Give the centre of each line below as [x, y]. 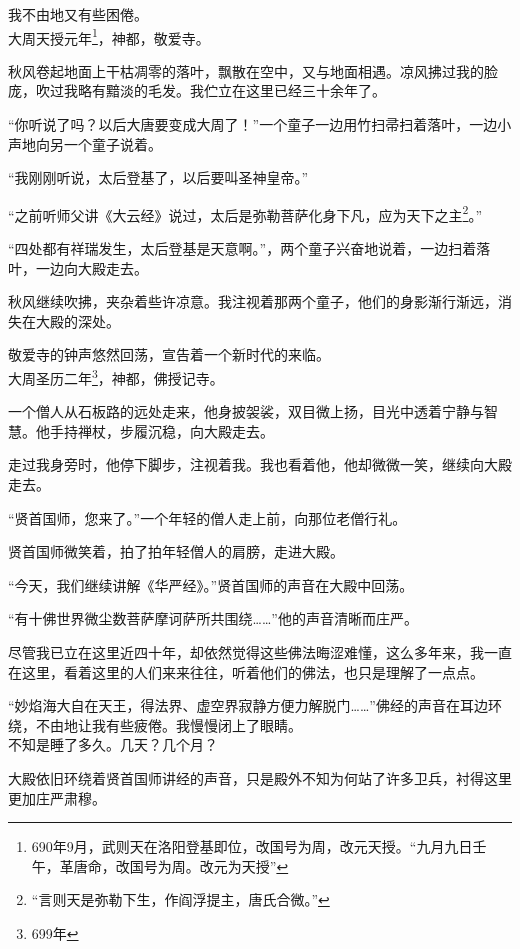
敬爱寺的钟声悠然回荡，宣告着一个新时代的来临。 [169, 354]
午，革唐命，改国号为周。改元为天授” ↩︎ [160, 865]
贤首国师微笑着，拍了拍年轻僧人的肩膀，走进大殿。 [176, 551]
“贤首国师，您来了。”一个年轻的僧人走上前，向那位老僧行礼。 [207, 517]
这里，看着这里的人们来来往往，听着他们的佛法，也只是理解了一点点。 [252, 671]
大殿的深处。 [77, 320]
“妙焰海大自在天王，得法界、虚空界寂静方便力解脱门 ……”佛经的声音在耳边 [248, 705]
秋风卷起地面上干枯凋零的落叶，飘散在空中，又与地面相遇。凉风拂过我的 [246, 70]
